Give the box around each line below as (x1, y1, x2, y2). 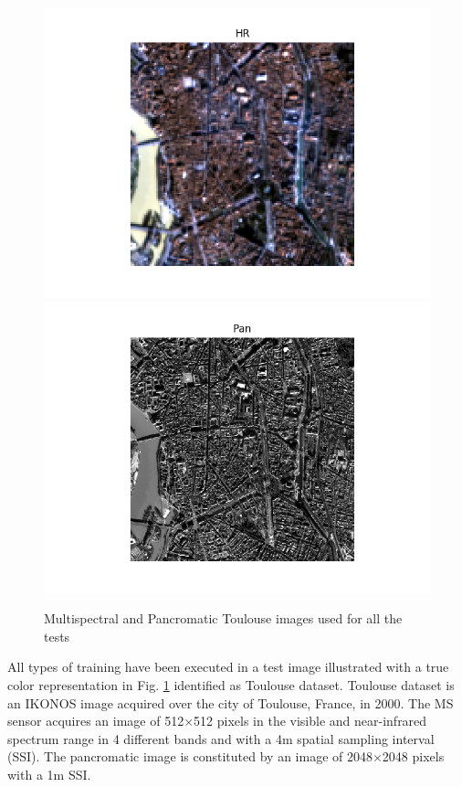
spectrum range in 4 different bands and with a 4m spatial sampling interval (7, 729, 435, 748)
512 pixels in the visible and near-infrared (194, 711, 427, 730)
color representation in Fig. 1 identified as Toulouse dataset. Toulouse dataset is (7, 675, 455, 694)
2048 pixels (382, 747, 445, 766)
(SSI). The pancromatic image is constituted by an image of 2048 (7, 747, 373, 766)
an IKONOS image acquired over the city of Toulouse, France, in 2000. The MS (7, 693, 454, 712)
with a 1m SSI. (7, 764, 91, 783)
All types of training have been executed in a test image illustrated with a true (7, 657, 449, 676)
